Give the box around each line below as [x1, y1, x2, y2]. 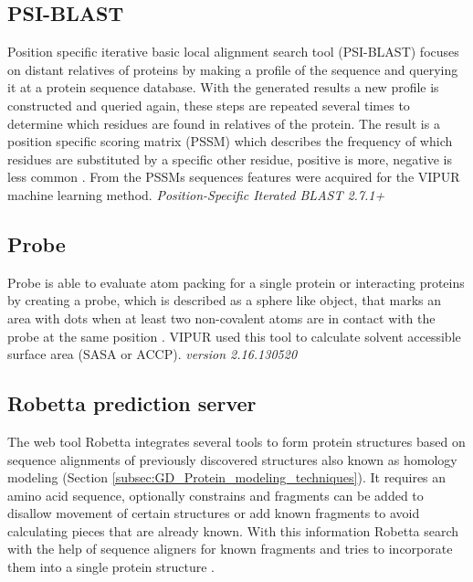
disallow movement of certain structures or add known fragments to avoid [7, 503, 420, 523]
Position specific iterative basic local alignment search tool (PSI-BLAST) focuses [7, 42, 459, 61]
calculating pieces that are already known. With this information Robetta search [7, 521, 459, 540]
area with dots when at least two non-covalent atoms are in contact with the [7, 308, 436, 327]
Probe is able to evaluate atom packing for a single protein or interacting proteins [7, 272, 465, 291]
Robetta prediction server [7, 389, 257, 418]
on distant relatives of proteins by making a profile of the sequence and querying [7, 59, 458, 79]
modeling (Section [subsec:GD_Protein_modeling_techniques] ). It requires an [7, 468, 447, 487]
